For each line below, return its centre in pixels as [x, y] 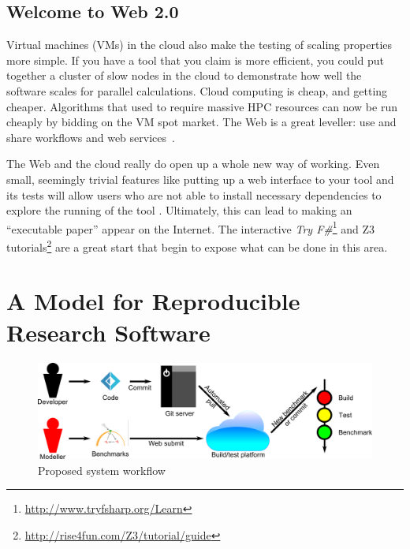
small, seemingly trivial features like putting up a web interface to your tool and [200, 179]
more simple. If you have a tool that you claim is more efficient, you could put [195, 60]
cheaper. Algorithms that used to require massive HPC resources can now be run [202, 106]
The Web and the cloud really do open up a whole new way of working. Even [193, 164]
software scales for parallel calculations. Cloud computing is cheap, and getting [197, 90]
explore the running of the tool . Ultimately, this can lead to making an [179, 210]
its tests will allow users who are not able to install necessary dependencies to [194, 194]
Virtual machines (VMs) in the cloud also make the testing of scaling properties [199, 45]
